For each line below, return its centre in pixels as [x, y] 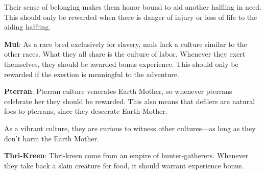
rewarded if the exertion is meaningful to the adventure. [92, 74]
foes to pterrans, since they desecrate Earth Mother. [86, 111]
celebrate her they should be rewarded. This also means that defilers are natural [130, 101]
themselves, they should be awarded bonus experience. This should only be [121, 64]
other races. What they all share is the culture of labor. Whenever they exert [125, 54]
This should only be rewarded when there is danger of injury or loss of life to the [131, 17]
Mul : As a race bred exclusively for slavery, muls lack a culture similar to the [126, 44]
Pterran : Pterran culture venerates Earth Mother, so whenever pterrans [118, 91]
